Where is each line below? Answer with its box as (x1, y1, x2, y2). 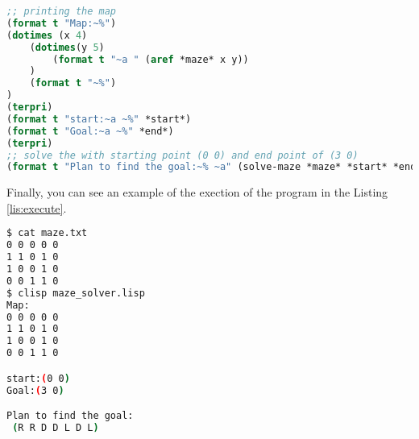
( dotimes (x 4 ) (6, 29, 88, 41)
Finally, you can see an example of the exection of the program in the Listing (6, 184, 388, 201)
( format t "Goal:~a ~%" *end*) (6, 125, 174, 137)
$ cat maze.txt (6, 227, 88, 239)
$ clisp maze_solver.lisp (6, 287, 145, 299)
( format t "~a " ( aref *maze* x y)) (52, 53, 249, 65)
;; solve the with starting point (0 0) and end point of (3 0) (6, 149, 359, 161)
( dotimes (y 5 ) (29, 41, 105, 53)
